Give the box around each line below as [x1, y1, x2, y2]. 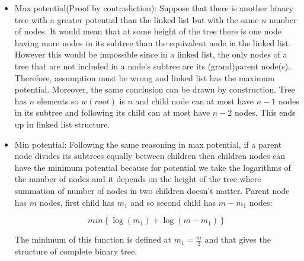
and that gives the [204, 233, 271, 246]
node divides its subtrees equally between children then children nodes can [14, 149, 286, 162]
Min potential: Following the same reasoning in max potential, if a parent [14, 138, 282, 150]
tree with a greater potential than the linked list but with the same [14, 13, 259, 26]
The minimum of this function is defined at [14, 233, 172, 246]
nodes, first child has [39, 196, 115, 208]
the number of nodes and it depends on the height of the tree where [14, 173, 261, 185]
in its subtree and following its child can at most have [14, 106, 210, 119]
